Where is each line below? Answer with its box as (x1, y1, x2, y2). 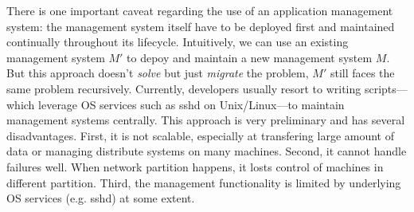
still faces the (330, 65, 395, 81)
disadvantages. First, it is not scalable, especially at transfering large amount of (6, 127, 395, 143)
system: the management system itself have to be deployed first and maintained (6, 18, 395, 34)
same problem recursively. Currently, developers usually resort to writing (6, 80, 361, 96)
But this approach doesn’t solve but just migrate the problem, (6, 65, 309, 81)
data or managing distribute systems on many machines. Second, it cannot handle (6, 143, 407, 159)
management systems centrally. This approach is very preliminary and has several (6, 112, 405, 128)
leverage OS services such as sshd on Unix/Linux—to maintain (38, 96, 345, 112)
